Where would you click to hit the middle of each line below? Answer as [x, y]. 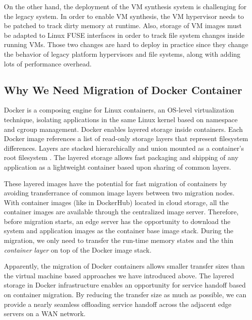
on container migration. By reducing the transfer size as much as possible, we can [125, 295]
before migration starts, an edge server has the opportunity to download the [117, 221]
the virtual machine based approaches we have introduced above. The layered [119, 275]
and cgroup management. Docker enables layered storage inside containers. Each [124, 129]
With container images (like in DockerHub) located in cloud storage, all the [116, 202]
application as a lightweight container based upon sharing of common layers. [118, 167]
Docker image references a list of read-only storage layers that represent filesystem [126, 138]
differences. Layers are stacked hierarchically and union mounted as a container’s [124, 148]
